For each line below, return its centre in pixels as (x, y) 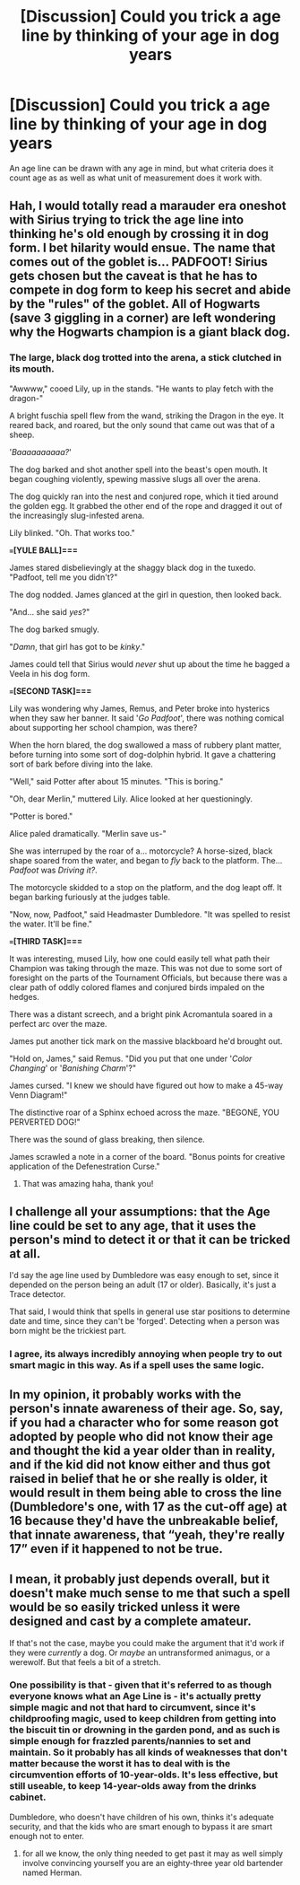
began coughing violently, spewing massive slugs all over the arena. (135, 478)
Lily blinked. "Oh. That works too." (73, 532)
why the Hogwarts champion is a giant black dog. (150, 333)
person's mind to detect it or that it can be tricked (150, 1240)
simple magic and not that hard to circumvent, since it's (133, 1707)
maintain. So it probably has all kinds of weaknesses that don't (148, 1752)
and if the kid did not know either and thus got (140, 1464)
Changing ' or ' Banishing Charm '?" (73, 1068)
